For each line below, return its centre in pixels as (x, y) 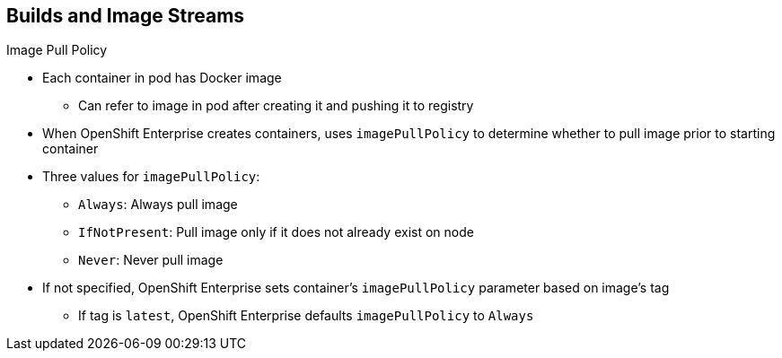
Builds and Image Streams (126, 16)
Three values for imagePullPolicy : (151, 177)
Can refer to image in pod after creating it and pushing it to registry (276, 106)
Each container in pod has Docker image (162, 78)
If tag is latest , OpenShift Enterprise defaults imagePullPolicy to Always (306, 316)
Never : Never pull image (151, 260)
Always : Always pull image (158, 205)
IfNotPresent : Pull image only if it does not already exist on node (276, 232)
